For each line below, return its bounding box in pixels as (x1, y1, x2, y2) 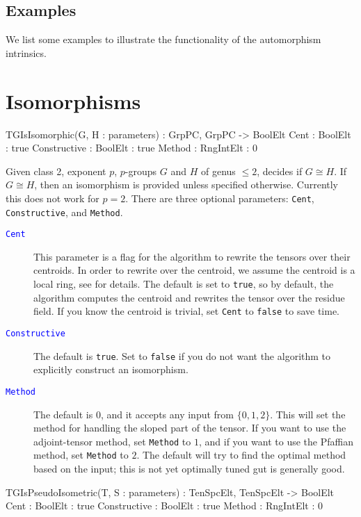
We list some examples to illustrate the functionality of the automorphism (6, 32, 321, 47)
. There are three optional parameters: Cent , (125, 190, 314, 205)
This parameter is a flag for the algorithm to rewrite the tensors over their (33, 249, 351, 263)
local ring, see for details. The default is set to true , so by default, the (33, 277, 334, 291)
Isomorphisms (6, 86, 141, 115)
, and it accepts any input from (100, 407, 234, 421)
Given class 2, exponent (6, 163, 106, 178)
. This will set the (270, 407, 346, 421)
